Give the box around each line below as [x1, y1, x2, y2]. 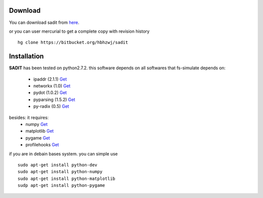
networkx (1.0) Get [33, 83, 71, 89]
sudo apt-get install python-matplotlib [18, 176, 115, 181]
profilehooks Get [25, 142, 59, 148]
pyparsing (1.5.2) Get [33, 97, 75, 102]
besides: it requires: [9, 115, 49, 120]
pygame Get [25, 135, 50, 141]
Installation [9, 52, 44, 60]
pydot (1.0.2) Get [33, 90, 67, 96]
